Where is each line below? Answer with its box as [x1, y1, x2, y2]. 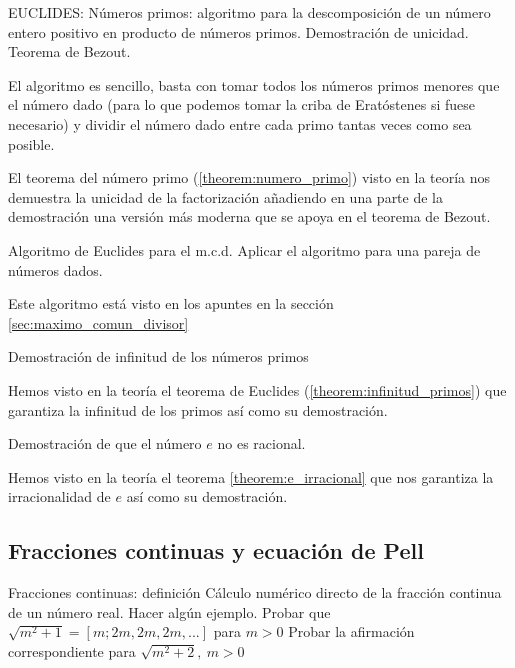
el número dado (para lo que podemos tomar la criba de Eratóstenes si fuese [8, 94, 476, 115]
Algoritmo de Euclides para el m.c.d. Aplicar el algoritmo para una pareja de [8, 239, 481, 260]
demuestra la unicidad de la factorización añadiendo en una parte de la [8, 186, 443, 207]
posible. [8, 133, 55, 154]
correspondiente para [8, 640, 136, 661]
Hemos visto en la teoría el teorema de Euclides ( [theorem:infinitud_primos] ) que [8, 379, 507, 400]
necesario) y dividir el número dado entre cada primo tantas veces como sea [8, 113, 472, 134]
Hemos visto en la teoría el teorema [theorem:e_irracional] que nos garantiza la [8, 466, 494, 487]
